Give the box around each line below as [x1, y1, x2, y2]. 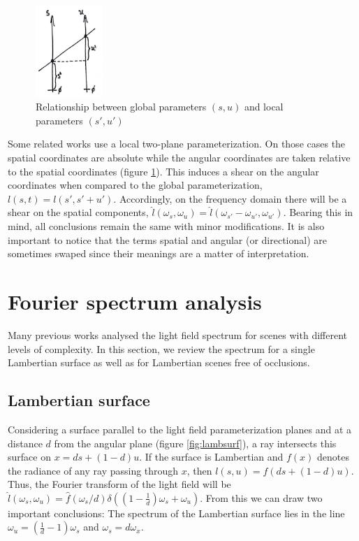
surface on [8, 449, 51, 464]
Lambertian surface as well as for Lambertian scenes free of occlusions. [8, 355, 310, 370]
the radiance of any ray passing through [8, 463, 179, 477]
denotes [317, 449, 349, 464]
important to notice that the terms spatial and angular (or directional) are [8, 232, 327, 247]
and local [244, 99, 284, 114]
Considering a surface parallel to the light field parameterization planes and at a [8, 421, 351, 436]
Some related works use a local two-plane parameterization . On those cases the [8, 136, 346, 151]
